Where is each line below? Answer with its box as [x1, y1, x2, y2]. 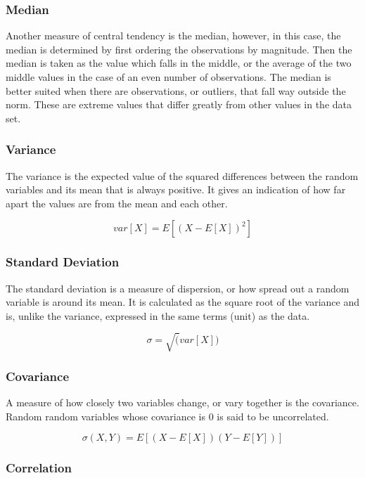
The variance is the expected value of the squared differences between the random [6, 168, 359, 183]
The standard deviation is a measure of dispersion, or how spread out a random [6, 280, 350, 295]
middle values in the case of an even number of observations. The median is [6, 70, 331, 84]
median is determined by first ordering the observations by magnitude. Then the [6, 41, 352, 56]
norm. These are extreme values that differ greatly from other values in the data [6, 97, 352, 112]
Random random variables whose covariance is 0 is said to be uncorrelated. [6, 408, 329, 423]
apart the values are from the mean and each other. [6, 195, 228, 210]
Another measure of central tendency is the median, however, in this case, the [6, 28, 341, 43]
